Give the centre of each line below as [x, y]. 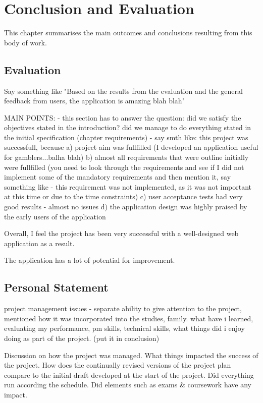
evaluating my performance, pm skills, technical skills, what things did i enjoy [124, 328]
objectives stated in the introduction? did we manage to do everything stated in [128, 127]
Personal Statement [56, 287]
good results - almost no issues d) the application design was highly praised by [126, 207]
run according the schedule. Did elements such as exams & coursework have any [128, 385]
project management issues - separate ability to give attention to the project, [123, 308]
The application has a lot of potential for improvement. [90, 260]
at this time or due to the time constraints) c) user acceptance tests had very [123, 196]
